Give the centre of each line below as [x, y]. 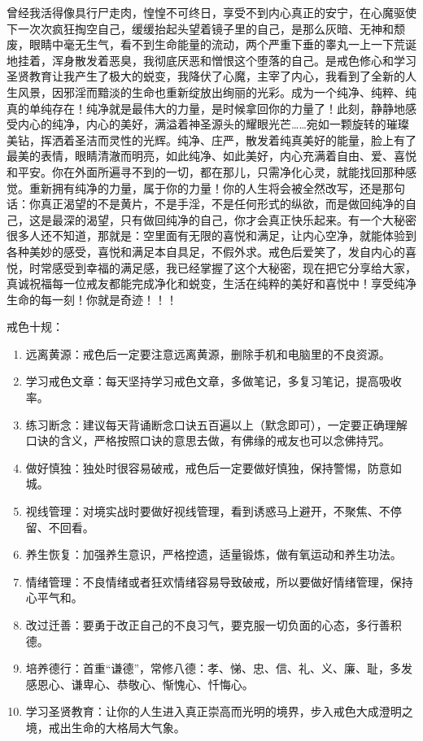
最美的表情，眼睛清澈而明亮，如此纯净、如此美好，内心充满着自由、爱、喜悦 [211, 156]
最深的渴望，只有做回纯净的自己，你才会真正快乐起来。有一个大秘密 [234, 219]
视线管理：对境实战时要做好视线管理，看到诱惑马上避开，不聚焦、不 [208, 511]
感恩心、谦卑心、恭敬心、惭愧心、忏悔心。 [140, 684]
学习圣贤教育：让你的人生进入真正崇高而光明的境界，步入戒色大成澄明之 [219, 711]
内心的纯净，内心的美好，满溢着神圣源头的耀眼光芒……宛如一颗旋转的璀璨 [213, 124]
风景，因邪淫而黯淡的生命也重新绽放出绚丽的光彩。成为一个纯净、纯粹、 [211, 92]
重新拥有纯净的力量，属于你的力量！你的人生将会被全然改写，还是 [205, 187]
